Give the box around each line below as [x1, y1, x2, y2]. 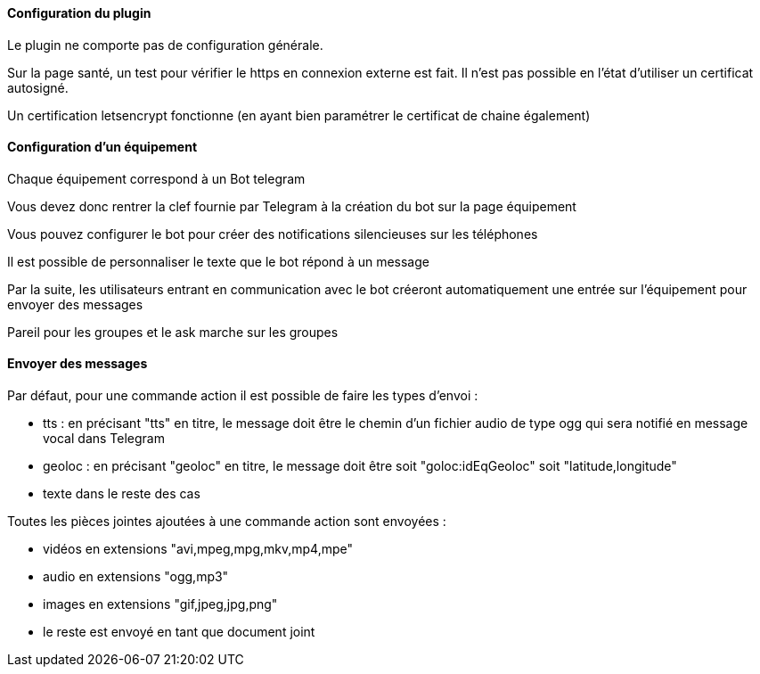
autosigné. [7, 79, 69, 95]
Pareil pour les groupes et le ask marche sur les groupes [7, 324, 339, 340]
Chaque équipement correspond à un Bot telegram [7, 170, 306, 186]
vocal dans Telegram [43, 431, 165, 447]
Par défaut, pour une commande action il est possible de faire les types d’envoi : [7, 388, 478, 404]
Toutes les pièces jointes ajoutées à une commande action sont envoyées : [7, 514, 446, 530]
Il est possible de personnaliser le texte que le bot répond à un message [7, 253, 429, 269]
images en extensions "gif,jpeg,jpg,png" [43, 596, 278, 612]
